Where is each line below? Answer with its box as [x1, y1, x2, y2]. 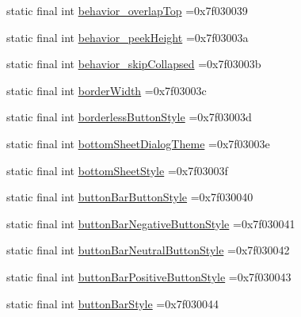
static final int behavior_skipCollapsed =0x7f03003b [6, 55, 261, 72]
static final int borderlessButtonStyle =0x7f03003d [6, 109, 252, 125]
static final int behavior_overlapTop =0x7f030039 [6, 2, 248, 18]
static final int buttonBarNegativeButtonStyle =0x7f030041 [6, 215, 295, 231]
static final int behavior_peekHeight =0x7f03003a [6, 29, 249, 45]
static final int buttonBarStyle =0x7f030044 [6, 295, 219, 311]
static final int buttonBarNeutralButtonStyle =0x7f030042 [6, 242, 290, 258]
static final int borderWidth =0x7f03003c [6, 82, 207, 98]
